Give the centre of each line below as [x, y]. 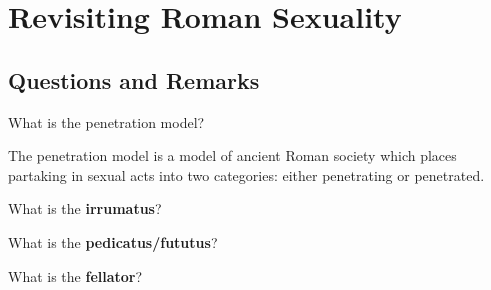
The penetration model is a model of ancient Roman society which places [232, 155]
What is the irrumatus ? [85, 208]
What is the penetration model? [106, 121]
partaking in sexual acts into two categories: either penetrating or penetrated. [246, 174]
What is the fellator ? [75, 275]
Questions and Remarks [134, 79]
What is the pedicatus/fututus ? [113, 241]
